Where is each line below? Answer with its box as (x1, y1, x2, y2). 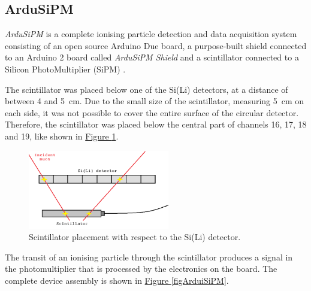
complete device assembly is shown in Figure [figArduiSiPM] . (5, 274, 229, 287)
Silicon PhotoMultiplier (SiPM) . (5, 62, 126, 75)
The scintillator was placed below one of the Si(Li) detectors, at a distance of (5, 83, 288, 95)
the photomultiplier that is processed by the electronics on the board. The (5, 262, 277, 275)
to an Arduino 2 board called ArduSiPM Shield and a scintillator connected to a (5, 51, 299, 63)
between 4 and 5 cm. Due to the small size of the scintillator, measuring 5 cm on (5, 95, 304, 107)
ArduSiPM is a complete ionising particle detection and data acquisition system (5, 28, 297, 40)
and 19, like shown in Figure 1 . (5, 129, 119, 142)
